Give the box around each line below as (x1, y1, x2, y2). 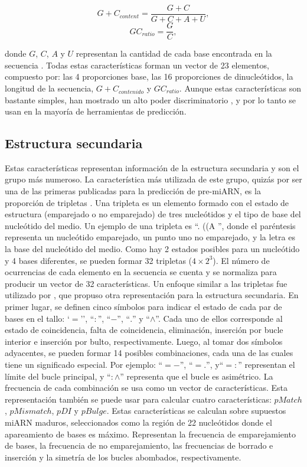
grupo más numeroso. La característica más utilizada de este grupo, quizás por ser (5, 173, 302, 185)
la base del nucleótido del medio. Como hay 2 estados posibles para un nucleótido (5, 243, 300, 255)
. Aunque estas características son (179, 81, 301, 94)
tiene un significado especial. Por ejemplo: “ (5, 358, 163, 370)
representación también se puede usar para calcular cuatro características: (5, 393, 272, 405)
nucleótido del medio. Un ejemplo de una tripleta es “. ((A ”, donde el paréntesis (5, 219, 296, 231)
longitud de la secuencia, (5, 81, 94, 94)
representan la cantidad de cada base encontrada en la (76, 47, 272, 60)
